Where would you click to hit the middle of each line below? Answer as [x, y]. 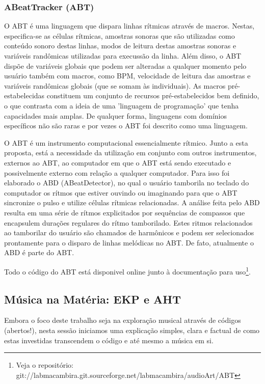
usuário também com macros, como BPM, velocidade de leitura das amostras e [127, 76]
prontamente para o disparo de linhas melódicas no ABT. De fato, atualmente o [129, 242]
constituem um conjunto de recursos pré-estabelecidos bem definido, [153, 95]
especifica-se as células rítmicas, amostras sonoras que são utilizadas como [120, 35]
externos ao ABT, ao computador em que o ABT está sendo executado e [118, 162]
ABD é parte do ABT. [39, 252]
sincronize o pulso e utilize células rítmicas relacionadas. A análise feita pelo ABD [132, 202]
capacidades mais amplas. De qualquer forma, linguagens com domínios [115, 115]
